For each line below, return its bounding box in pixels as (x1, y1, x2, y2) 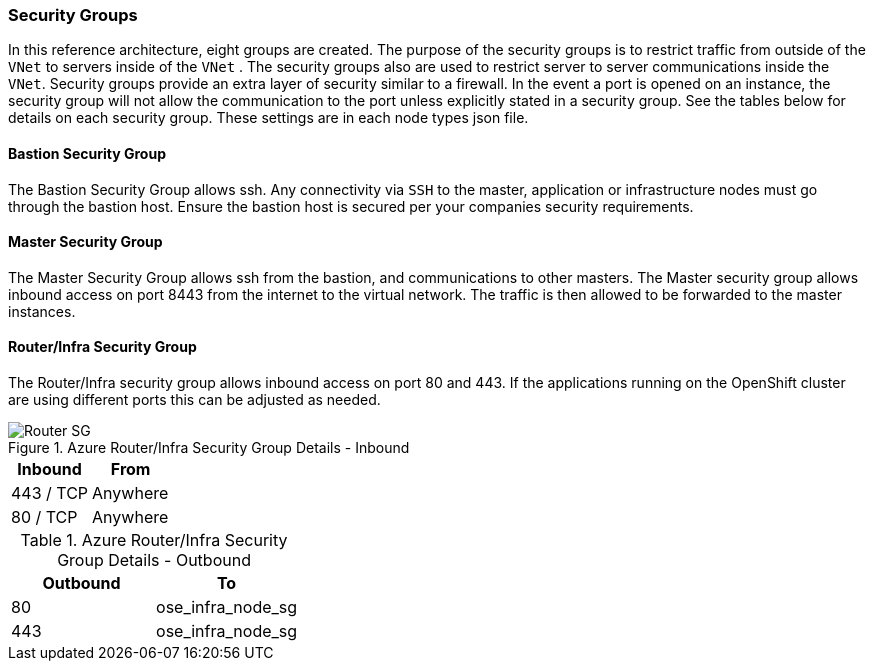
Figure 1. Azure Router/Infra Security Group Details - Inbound (8, 439, 410, 457)
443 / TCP (11, 483, 89, 504)
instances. (8, 302, 76, 320)
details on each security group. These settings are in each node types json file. (8, 109, 529, 127)
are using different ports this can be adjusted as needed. (8, 391, 381, 409)
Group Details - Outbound (57, 550, 251, 571)
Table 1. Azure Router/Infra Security (20, 530, 288, 551)
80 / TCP (11, 507, 78, 528)
